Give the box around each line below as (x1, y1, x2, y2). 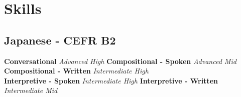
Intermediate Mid (4, 85, 58, 95)
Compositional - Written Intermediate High (4, 65, 149, 76)
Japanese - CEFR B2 (4, 32, 116, 47)
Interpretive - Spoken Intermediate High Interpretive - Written (4, 75, 218, 85)
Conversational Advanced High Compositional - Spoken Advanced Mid (4, 55, 236, 66)
